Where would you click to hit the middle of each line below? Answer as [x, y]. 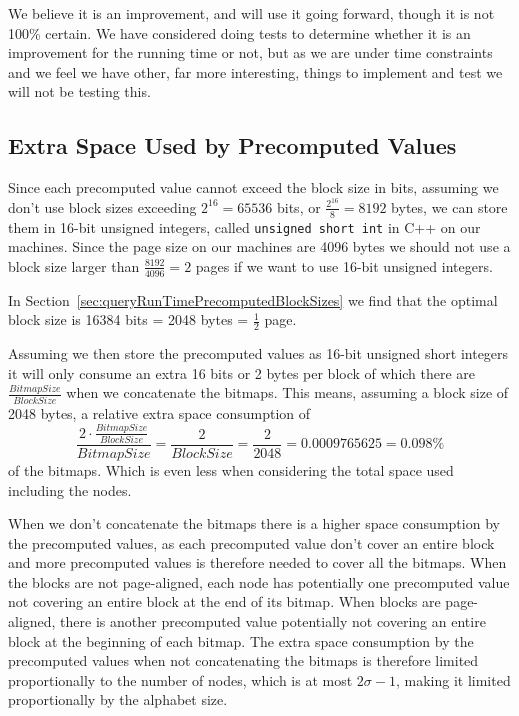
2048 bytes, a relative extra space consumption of [159, 412]
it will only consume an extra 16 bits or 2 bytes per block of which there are [242, 372]
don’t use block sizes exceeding [102, 206]
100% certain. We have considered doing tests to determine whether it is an [239, 32]
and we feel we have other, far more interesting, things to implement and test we [255, 71]
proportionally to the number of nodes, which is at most [180, 679]
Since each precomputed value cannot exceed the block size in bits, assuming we [253, 187]
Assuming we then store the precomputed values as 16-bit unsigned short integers [258, 353]
